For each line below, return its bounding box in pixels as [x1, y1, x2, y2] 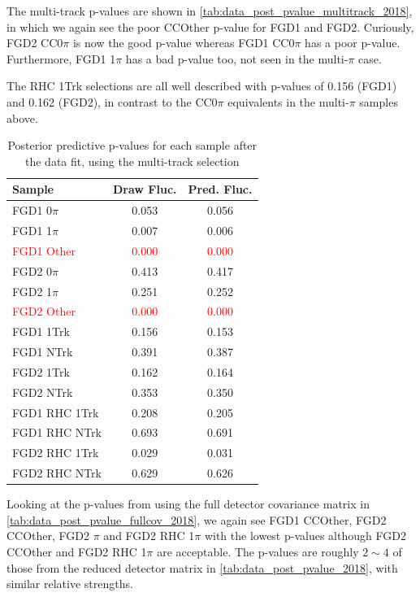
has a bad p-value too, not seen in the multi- [125, 50, 349, 67]
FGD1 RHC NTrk [12, 424, 102, 441]
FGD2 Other [12, 303, 76, 320]
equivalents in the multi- [227, 93, 349, 110]
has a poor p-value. [305, 34, 401, 51]
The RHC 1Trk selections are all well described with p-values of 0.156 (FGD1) [6, 77, 397, 94]
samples [359, 93, 398, 110]
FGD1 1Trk [12, 323, 70, 340]
